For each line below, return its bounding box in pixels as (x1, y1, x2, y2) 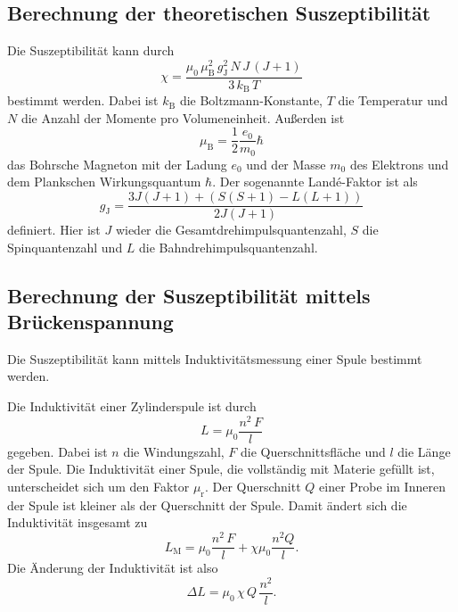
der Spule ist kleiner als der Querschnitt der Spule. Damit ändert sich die (7, 495, 407, 514)
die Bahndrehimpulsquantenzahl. (139, 237, 318, 256)
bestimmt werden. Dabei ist (7, 91, 159, 110)
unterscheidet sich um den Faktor (7, 477, 190, 495)
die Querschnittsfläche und (241, 442, 386, 460)
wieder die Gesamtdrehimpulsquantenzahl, (115, 220, 347, 239)
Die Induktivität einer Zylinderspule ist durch (7, 397, 257, 416)
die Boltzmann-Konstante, (179, 91, 323, 110)
